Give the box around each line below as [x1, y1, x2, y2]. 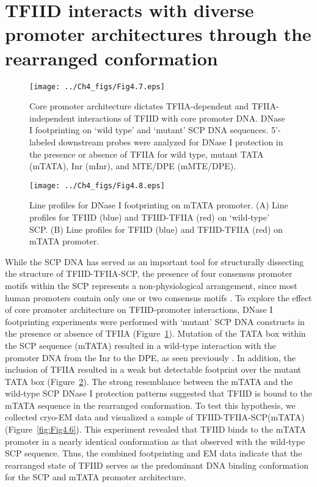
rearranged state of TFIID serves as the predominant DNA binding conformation [5, 458, 308, 471]
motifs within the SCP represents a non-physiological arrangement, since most [5, 279, 297, 291]
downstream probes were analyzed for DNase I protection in [58, 135, 283, 148]
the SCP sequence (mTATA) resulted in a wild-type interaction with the [5, 339, 276, 351]
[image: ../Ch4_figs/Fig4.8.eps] [29, 181, 165, 190]
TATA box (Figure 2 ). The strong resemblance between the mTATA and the [5, 375, 293, 387]
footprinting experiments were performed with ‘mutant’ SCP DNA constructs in [5, 315, 305, 328]
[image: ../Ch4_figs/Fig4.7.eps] [29, 82, 165, 91]
